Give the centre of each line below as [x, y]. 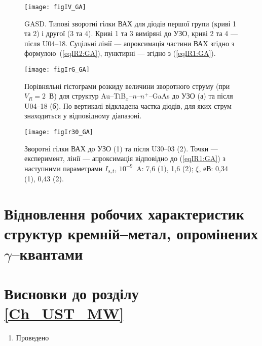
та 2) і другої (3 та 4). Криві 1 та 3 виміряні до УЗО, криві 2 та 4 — [131, 33]
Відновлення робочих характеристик [124, 214]
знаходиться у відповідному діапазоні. [83, 116]
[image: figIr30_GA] [59, 132]
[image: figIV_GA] [55, 7]
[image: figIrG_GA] [57, 70]
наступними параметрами [64, 168]
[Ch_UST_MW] [64, 313]
